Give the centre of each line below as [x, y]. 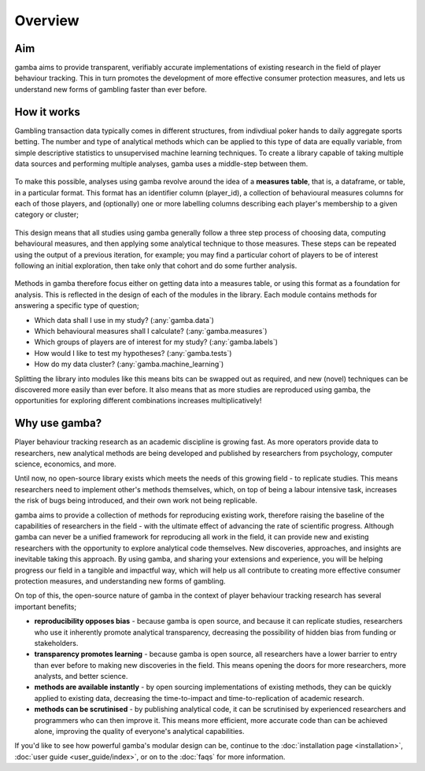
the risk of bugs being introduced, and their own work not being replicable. [136, 501]
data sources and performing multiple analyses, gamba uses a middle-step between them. [161, 163]
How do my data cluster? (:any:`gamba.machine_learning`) [129, 364]
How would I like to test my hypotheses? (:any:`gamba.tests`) [133, 353]
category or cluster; [46, 215]
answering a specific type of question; [77, 306]
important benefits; [46, 606]
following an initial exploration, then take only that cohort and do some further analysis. [156, 266]
